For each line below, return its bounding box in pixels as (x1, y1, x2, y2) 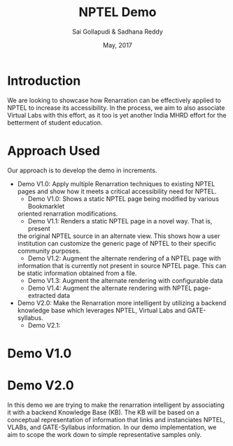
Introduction (7, 73, 81, 88)
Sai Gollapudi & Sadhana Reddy (72, 27, 163, 36)
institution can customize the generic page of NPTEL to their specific (17, 239, 217, 247)
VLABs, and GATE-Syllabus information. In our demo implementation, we (7, 423, 217, 431)
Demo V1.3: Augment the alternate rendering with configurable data (27, 276, 223, 284)
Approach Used (7, 143, 100, 158)
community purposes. (17, 246, 81, 255)
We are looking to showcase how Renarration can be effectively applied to (7, 96, 222, 104)
